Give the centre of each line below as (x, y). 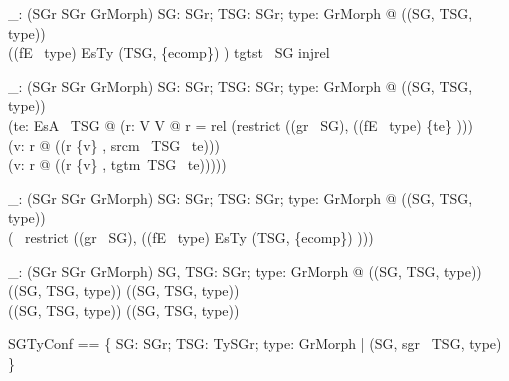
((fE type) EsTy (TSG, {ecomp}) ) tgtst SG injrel (169, 52)
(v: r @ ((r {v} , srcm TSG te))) (114, 144)
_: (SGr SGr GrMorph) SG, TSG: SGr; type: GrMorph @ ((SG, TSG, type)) (245, 270)
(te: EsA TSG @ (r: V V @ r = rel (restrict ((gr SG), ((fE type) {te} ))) (240, 124)
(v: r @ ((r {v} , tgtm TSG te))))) (117, 164)
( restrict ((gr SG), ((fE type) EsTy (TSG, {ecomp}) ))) (191, 236)
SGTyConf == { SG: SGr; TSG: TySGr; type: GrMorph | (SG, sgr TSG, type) (255, 343)
